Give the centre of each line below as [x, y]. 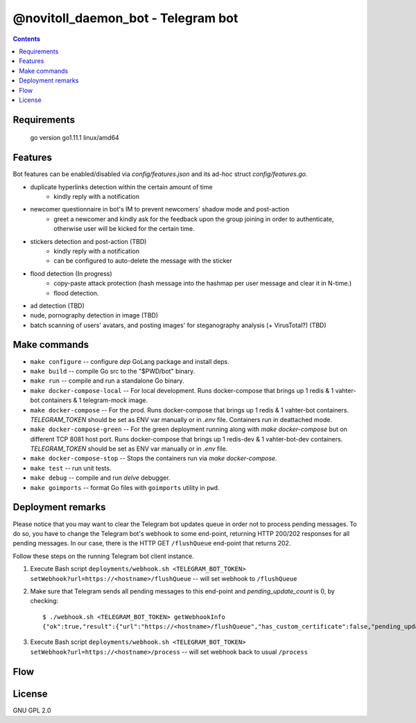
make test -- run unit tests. [71, 468]
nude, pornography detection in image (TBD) [94, 315]
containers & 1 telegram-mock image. [95, 400]
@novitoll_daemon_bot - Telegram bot [125, 18]
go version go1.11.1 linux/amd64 [75, 138]
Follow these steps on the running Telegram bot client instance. [103, 556]
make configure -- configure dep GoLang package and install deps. [130, 361]
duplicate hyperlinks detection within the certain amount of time [121, 186]
